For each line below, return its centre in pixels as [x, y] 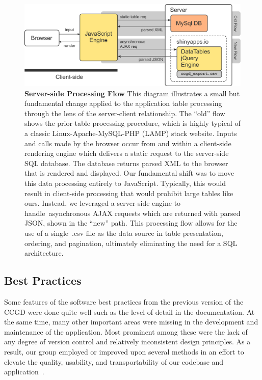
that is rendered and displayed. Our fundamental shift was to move [129, 173]
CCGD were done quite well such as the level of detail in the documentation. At [129, 311]
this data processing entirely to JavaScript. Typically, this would [125, 183]
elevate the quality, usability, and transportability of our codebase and [114, 361]
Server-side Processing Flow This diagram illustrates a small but [132, 93]
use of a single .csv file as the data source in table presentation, [124, 233]
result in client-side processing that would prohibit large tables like [129, 193]
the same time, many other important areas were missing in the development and [131, 322]
